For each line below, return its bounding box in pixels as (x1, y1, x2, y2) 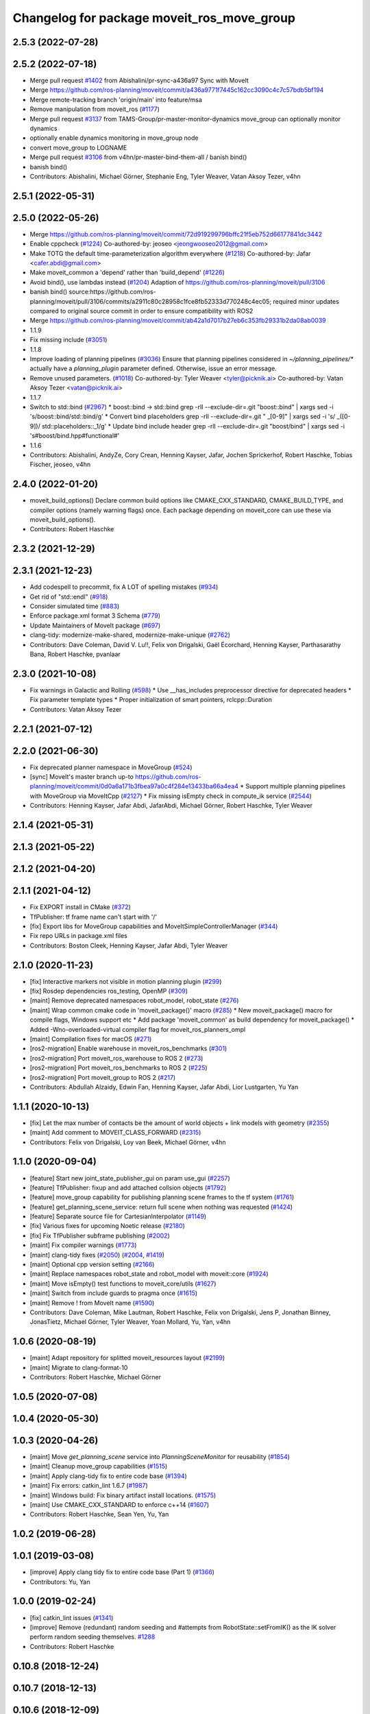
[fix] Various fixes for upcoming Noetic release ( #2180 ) (29, 1222, 185, 1230)
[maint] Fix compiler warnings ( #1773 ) (29, 1241, 137, 1249)
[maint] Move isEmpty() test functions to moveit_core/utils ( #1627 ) (29, 1279, 217, 1288)
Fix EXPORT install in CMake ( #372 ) (29, 903, 132, 911)
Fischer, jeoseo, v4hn (29, 460, 91, 469)
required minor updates (273, 297, 339, 305)
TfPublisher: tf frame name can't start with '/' (29, 913, 158, 921)
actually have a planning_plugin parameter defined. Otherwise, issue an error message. (29, 364, 277, 373)
